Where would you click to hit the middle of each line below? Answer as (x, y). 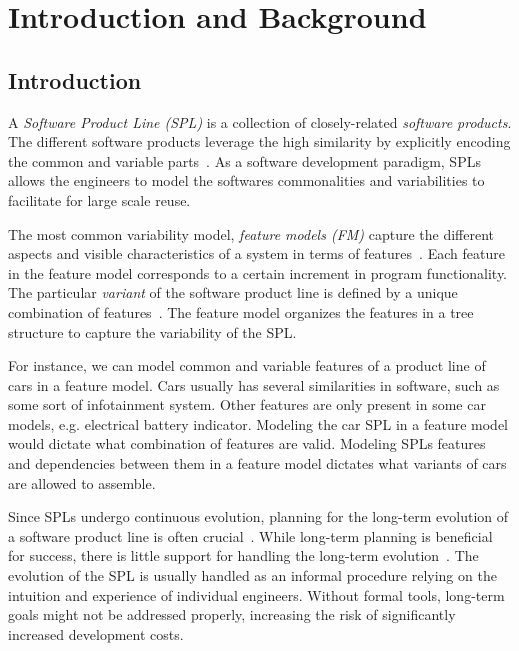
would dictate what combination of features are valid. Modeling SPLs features (247, 443)
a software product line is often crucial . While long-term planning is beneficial (250, 535)
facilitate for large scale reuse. (99, 199)
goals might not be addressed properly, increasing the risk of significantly (232, 614)
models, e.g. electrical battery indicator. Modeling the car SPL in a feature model (258, 423)
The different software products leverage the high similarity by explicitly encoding (259, 141)
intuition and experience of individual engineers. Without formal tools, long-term (256, 594)
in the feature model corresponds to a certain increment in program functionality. (258, 272)
